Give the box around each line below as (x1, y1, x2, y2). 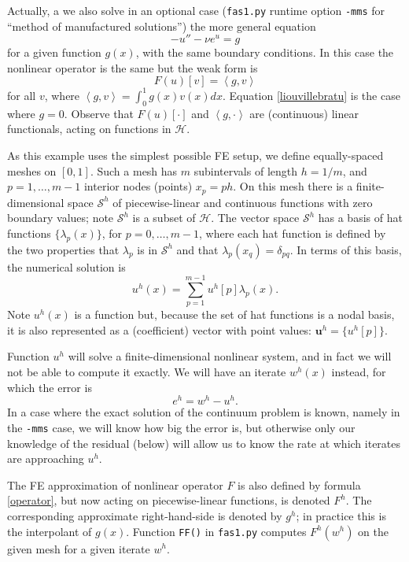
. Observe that (64, 105, 134, 121)
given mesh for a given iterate (7, 540, 150, 556)
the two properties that (7, 241, 120, 257)
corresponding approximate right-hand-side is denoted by (7, 507, 282, 523)
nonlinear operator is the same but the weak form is (7, 59, 258, 76)
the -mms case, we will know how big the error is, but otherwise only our (7, 419, 356, 435)
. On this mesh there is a (233, 178, 353, 194)
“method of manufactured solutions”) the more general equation (7, 17, 316, 34)
